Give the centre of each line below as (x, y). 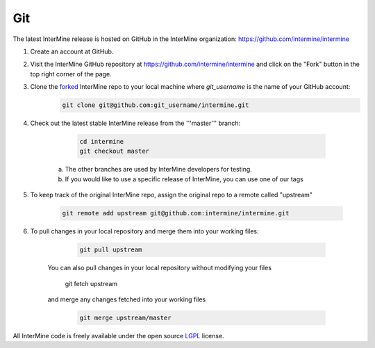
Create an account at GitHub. (72, 51)
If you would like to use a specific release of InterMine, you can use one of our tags (184, 179)
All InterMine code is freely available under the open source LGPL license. (119, 335)
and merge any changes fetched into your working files (127, 299)
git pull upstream (111, 250)
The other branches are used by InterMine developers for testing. (159, 169)
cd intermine (102, 142)
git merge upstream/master (125, 317)
